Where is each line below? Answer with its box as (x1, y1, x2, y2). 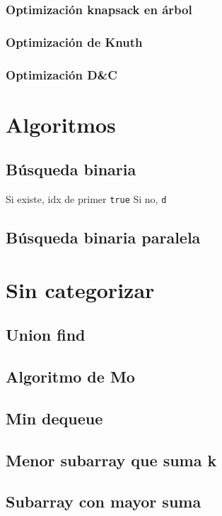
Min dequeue (6, 407, 103, 429)
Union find (6, 324, 86, 346)
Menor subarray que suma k (6, 449, 217, 471)
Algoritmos (6, 109, 116, 138)
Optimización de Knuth (6, 33, 143, 50)
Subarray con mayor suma (6, 490, 201, 512)
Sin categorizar (6, 275, 155, 304)
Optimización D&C (6, 65, 117, 83)
